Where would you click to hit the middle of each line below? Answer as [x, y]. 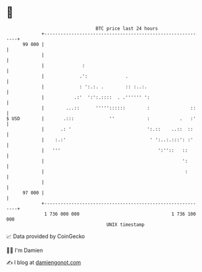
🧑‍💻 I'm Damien [25, 250]
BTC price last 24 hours [127, 28]
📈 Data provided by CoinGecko [46, 236]
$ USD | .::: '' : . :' [101, 118]
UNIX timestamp [125, 224]
